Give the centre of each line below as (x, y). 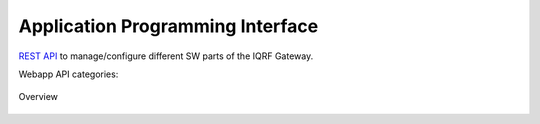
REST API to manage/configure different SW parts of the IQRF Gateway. (166, 56)
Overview (38, 97)
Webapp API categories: (68, 74)
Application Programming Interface (168, 26)
